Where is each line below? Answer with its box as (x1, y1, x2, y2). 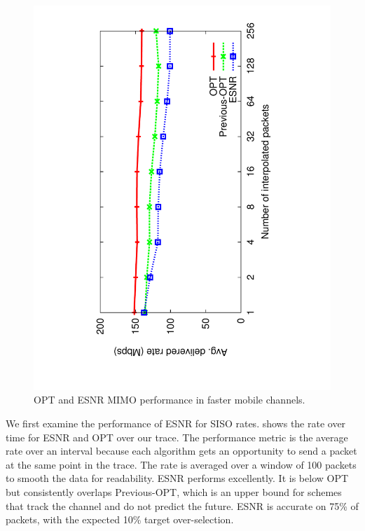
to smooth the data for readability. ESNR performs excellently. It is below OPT (6, 471, 349, 485)
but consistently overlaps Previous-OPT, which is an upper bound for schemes (6, 485, 342, 499)
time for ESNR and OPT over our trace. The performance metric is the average (6, 429, 348, 444)
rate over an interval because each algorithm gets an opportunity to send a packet (6, 443, 357, 458)
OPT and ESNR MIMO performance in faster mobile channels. (34, 392, 305, 407)
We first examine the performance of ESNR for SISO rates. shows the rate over (6, 416, 346, 431)
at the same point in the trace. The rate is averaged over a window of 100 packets (6, 457, 357, 471)
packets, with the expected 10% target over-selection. (6, 512, 234, 527)
